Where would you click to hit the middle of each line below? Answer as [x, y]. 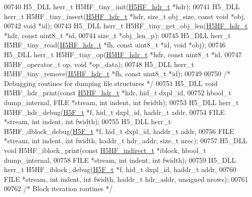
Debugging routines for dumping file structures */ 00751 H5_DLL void [111, 83]
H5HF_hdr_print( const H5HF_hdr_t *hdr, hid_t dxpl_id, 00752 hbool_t [118, 93]
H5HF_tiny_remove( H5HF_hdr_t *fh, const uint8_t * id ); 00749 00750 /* [117, 74]
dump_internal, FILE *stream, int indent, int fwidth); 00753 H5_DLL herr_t [121, 102]
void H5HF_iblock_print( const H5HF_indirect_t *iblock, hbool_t [105, 150]
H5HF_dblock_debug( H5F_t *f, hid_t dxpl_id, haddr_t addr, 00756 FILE [119, 131]
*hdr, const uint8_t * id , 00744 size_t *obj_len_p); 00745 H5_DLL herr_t [117, 35]
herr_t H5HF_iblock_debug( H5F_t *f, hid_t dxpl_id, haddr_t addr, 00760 [120, 169]
